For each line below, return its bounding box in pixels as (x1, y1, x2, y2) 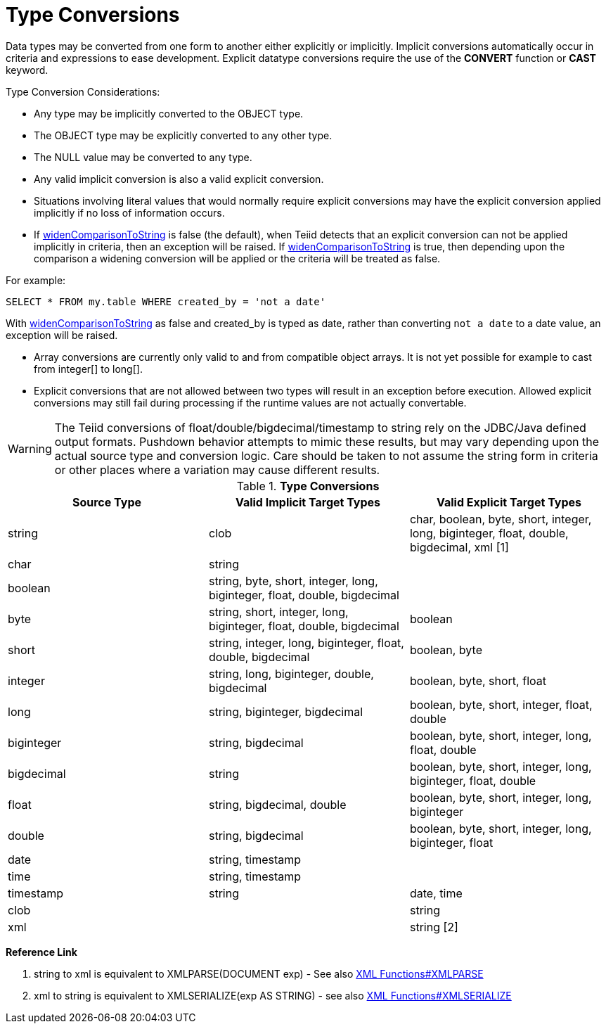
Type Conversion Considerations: (6, 85, 160, 98)
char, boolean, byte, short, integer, (409, 511, 592, 526)
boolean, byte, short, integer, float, (409, 697, 593, 712)
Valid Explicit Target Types (436, 494, 582, 509)
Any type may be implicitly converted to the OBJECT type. (34, 107, 304, 120)
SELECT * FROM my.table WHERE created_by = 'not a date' (6, 295, 326, 307)
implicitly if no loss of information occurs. (34, 206, 225, 219)
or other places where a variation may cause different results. (54, 462, 380, 477)
